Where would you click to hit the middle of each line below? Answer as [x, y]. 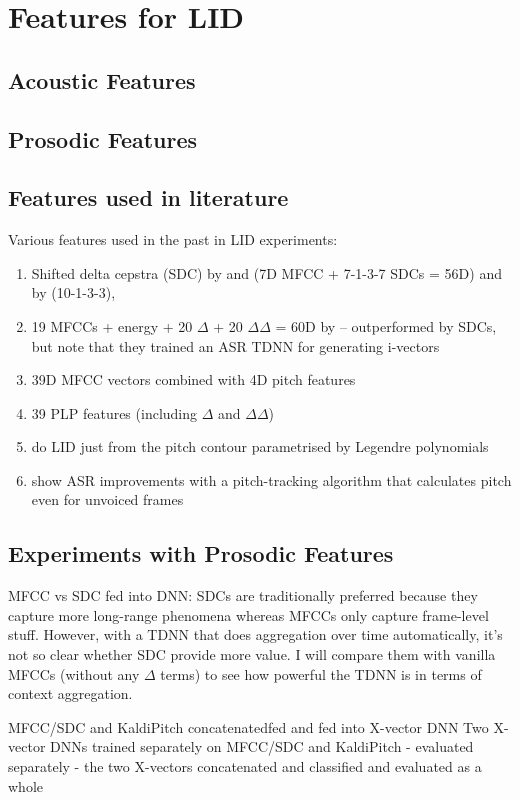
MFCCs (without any [74, 673]
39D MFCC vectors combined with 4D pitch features [193, 379]
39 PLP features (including [114, 412]
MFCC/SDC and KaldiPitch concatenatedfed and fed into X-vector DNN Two [248, 726]
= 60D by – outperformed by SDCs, [386, 325]
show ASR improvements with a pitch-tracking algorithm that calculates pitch [271, 479]
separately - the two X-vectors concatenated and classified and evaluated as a [245, 766]
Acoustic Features [102, 79]
